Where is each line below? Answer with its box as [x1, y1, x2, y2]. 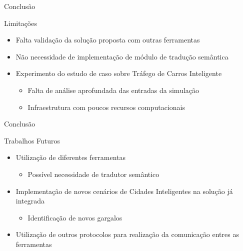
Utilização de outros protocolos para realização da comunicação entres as [15, 229, 239, 239]
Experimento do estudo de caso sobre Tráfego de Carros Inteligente [15, 68, 222, 78]
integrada [15, 195, 45, 206]
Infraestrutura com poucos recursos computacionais [27, 101, 185, 112]
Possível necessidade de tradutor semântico [27, 168, 159, 179]
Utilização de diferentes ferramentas [15, 152, 125, 162]
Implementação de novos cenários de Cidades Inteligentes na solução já [15, 185, 233, 196]
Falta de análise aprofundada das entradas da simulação [27, 84, 199, 95]
